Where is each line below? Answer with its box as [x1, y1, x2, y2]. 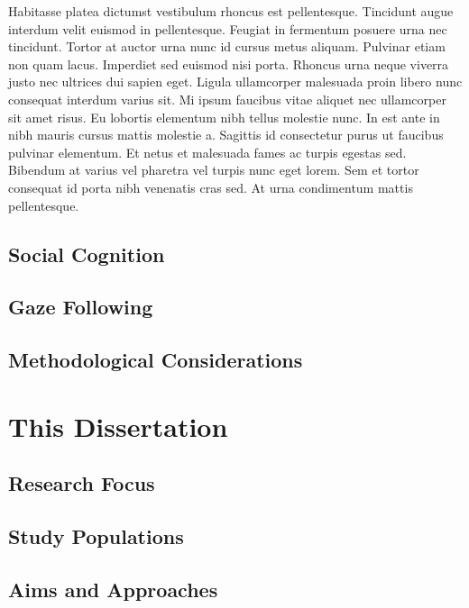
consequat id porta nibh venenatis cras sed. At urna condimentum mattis [8, 177, 413, 196]
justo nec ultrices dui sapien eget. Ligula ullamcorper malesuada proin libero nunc [8, 72, 463, 91]
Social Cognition [8, 240, 165, 268]
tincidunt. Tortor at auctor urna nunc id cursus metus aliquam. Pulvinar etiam [8, 37, 446, 56]
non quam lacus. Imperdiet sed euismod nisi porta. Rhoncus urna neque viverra [8, 54, 449, 73]
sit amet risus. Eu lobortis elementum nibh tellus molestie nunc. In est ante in [8, 107, 440, 126]
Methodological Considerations [8, 346, 303, 374]
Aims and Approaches [8, 575, 218, 603]
